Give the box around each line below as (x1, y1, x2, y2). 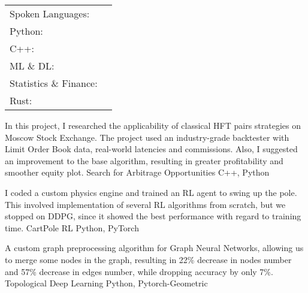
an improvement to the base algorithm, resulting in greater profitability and (5, 154, 283, 167)
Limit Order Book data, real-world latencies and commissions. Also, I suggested (5, 143, 298, 155)
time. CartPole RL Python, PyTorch (5, 221, 139, 234)
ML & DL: (10, 59, 55, 73)
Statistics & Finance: (10, 76, 98, 90)
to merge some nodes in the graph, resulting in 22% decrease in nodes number (5, 253, 292, 265)
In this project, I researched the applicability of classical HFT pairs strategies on (5, 119, 301, 131)
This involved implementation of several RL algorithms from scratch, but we (5, 198, 286, 210)
